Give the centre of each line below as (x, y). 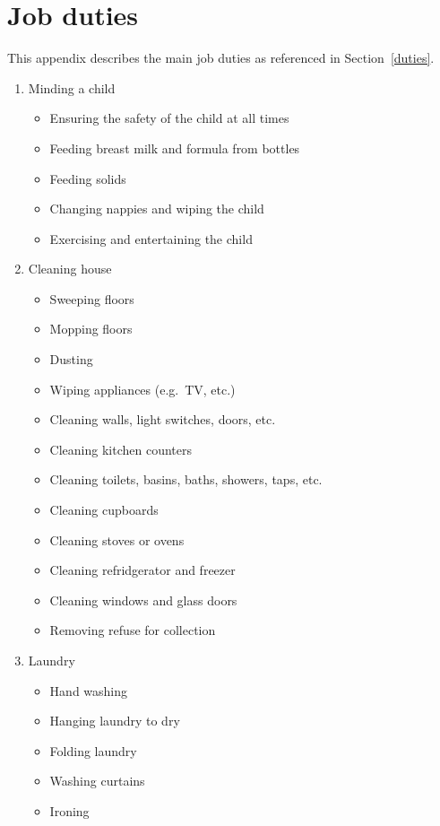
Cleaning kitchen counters (121, 449)
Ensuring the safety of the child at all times (169, 118)
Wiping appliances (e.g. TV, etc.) (142, 389)
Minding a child (72, 87)
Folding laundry (93, 750)
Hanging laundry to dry (115, 721)
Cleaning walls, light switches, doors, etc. (163, 419)
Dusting (71, 359)
